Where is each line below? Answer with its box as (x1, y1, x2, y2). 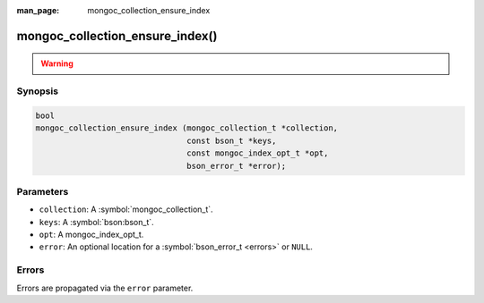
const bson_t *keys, (186, 135, 277, 146)
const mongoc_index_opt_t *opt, (186, 148, 329, 158)
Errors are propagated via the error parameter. (16, 282, 194, 293)
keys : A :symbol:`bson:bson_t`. (39, 216, 154, 227)
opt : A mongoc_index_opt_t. (39, 229, 144, 240)
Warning (40, 58, 73, 69)
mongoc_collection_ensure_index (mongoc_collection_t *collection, (35, 123, 339, 133)
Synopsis (16, 85, 58, 97)
